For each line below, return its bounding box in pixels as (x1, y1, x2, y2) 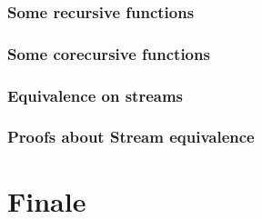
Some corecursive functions (7, 42, 210, 65)
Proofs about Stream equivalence (7, 125, 255, 148)
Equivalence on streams (7, 84, 184, 106)
